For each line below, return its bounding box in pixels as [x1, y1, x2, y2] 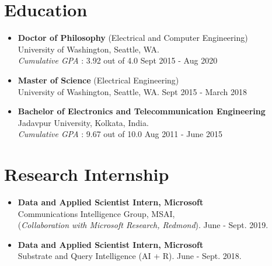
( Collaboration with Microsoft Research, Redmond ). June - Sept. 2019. [18, 219, 268, 231]
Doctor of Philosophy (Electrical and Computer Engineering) [18, 32, 248, 44]
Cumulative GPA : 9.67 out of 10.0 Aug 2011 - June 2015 [18, 128, 222, 140]
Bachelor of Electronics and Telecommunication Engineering [18, 105, 266, 117]
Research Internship [4, 162, 169, 186]
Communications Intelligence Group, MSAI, [18, 207, 175, 219]
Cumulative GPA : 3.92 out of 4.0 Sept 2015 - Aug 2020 [18, 54, 218, 66]
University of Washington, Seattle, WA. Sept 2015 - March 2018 [18, 85, 247, 97]
